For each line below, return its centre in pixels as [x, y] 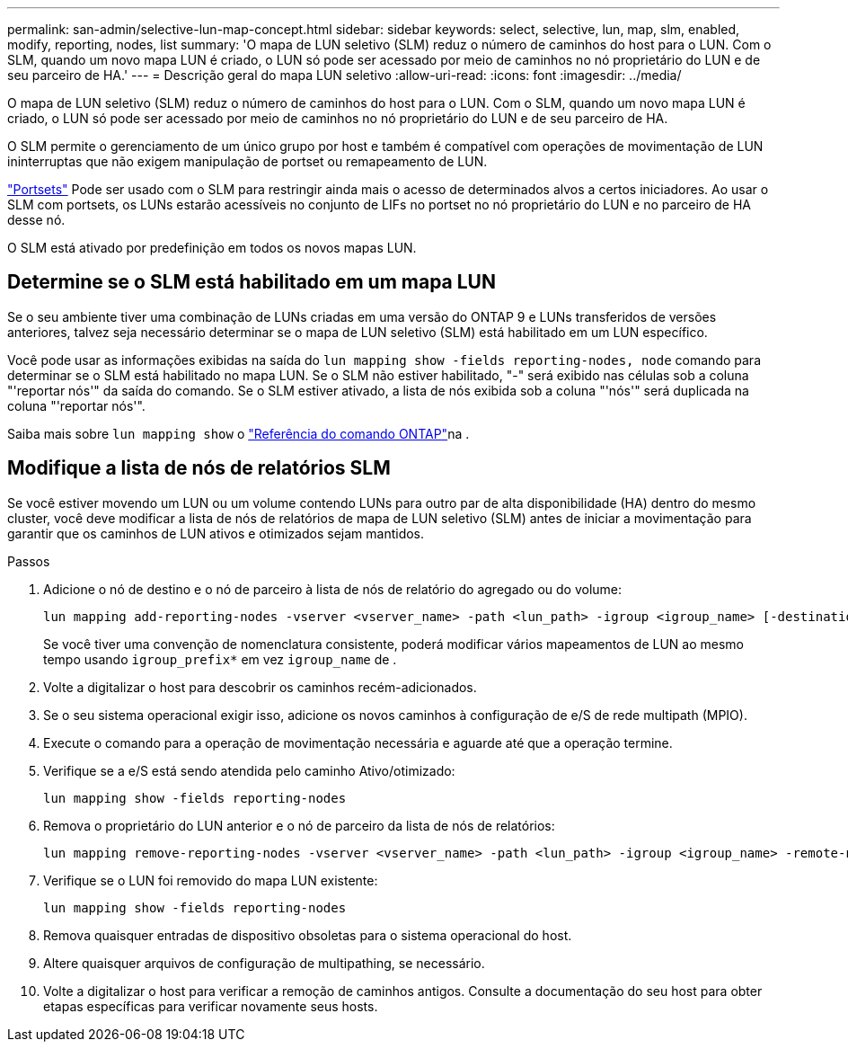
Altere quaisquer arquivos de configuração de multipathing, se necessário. [264, 963]
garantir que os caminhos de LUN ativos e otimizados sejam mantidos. [216, 533]
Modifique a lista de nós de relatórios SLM [199, 468]
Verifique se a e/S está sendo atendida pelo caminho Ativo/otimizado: [249, 770]
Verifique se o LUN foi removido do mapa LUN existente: [211, 880]
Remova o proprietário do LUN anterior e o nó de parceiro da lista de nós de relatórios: [299, 825]
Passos [29, 561]
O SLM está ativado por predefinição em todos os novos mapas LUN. [212, 248]
